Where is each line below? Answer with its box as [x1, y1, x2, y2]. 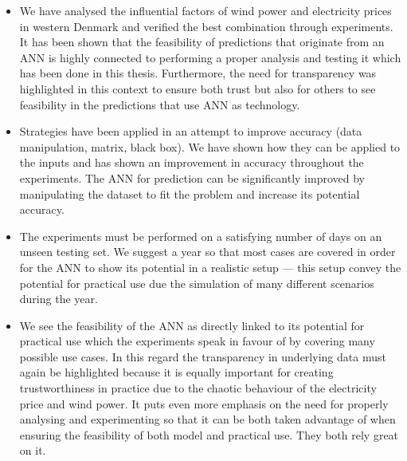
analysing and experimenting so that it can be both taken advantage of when [19, 411, 396, 428]
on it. [19, 442, 46, 459]
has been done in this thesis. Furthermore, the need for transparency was [19, 65, 377, 81]
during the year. [19, 290, 98, 307]
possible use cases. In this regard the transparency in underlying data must [19, 348, 386, 364]
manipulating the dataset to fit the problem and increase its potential [19, 185, 360, 202]
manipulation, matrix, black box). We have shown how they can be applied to [19, 138, 401, 155]
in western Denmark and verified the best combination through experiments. [19, 18, 393, 34]
